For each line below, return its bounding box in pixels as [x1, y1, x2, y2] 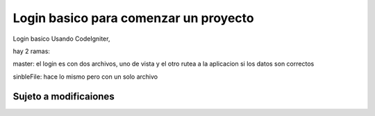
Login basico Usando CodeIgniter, [12, 35, 110, 43]
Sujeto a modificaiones [12, 90, 115, 102]
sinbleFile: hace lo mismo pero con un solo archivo [12, 72, 158, 81]
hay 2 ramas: [12, 47, 50, 55]
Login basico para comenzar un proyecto [12, 10, 254, 26]
